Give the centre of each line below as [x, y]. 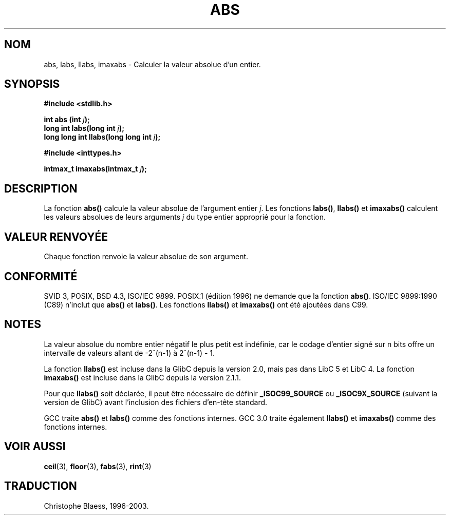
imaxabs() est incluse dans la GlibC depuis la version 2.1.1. [143, 377]
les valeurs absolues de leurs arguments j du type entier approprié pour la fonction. [185, 217]
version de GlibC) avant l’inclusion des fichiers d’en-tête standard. [156, 402]
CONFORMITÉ [41, 276]
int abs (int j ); [67, 120]
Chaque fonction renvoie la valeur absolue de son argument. [146, 257]
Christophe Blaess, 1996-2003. [96, 506]
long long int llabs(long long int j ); [102, 137]
